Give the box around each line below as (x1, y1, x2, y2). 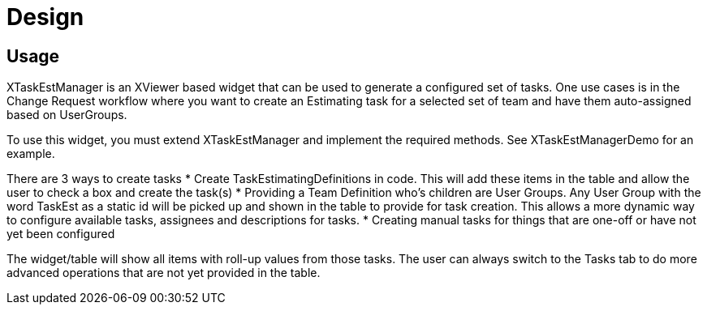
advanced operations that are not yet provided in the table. (6, 266, 321, 280)
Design (6, 3, 84, 31)
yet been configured (6, 227, 115, 241)
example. (6, 147, 55, 161)
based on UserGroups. (6, 108, 127, 122)
